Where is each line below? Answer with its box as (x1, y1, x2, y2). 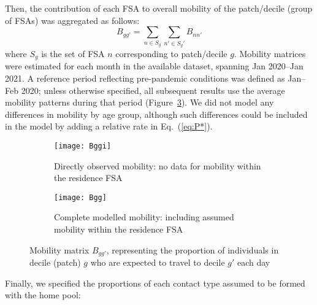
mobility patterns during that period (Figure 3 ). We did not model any (5, 96, 274, 109)
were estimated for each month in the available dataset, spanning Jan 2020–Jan (5, 60, 304, 72)
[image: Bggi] (54, 141, 112, 150)
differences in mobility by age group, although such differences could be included (5, 107, 308, 120)
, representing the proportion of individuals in (106, 243, 279, 256)
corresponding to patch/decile (115, 47, 227, 60)
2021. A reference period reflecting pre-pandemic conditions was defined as (5, 71, 285, 84)
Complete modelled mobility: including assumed (54, 210, 234, 223)
